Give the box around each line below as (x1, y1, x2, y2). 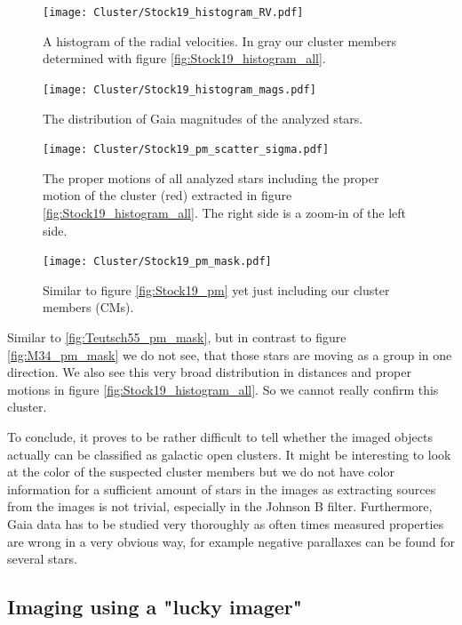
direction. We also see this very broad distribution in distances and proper (7, 363, 411, 381)
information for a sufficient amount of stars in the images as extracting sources (7, 479, 436, 498)
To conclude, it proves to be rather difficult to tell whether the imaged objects (7, 427, 434, 445)
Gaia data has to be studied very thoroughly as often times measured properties (7, 514, 444, 533)
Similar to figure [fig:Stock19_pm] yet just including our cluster (43, 280, 390, 299)
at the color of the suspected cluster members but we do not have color (7, 462, 394, 481)
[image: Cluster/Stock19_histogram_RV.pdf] (43, 6, 304, 19)
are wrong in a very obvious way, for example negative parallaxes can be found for (7, 532, 456, 550)
